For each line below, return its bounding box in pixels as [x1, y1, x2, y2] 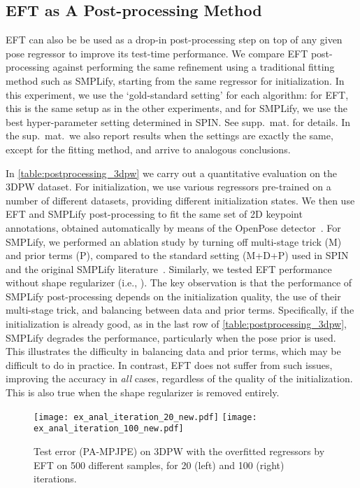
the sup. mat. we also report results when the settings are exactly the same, [6, 128, 333, 143]
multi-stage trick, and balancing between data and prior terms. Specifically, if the [6, 302, 354, 317]
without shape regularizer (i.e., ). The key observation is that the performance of [6, 275, 352, 290]
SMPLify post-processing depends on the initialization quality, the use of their [6, 288, 341, 303]
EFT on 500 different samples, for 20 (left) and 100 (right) [34, 457, 285, 472]
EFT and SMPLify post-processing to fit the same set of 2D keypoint [6, 207, 303, 221]
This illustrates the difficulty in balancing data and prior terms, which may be [6, 344, 341, 358]
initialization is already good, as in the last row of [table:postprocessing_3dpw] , [6, 316, 347, 331]
